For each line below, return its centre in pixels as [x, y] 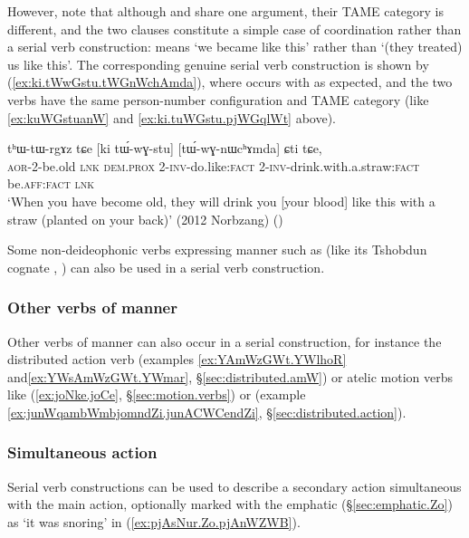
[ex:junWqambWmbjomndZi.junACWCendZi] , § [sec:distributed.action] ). [207, 412]
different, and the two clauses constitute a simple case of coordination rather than [234, 29]
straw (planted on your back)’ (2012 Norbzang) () [145, 219]
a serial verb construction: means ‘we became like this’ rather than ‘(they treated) [235, 47]
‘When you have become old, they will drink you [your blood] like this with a [221, 201]
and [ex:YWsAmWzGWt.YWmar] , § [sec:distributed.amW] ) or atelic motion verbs [230, 376]
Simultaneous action [82, 452]
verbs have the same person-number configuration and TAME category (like [218, 99]
